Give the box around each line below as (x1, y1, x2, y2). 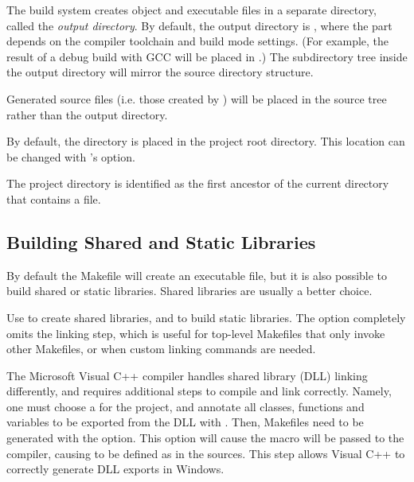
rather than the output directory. (6, 106, 168, 122)
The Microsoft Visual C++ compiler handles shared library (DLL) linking (6, 367, 368, 383)
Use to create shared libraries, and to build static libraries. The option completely (6, 309, 406, 325)
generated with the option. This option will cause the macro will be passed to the (6, 430, 404, 446)
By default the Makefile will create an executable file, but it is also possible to (6, 266, 388, 283)
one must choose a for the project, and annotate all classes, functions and (6, 398, 365, 414)
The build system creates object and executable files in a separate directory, (6, 2, 377, 17)
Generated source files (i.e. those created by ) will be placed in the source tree (6, 90, 387, 107)
